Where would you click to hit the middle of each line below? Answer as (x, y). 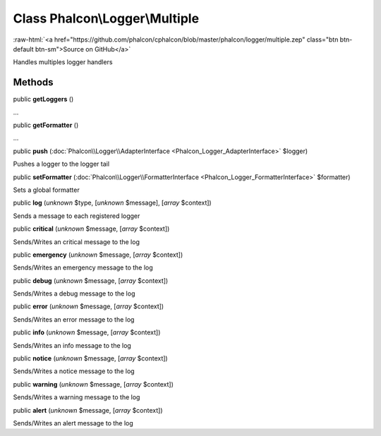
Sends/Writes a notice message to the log (74, 371)
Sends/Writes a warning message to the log (77, 397)
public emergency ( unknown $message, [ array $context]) (98, 255)
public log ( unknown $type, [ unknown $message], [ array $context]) (112, 203)
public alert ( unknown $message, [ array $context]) (88, 410)
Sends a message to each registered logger (77, 216)
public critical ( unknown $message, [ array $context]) (91, 229)
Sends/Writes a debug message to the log (74, 293)
